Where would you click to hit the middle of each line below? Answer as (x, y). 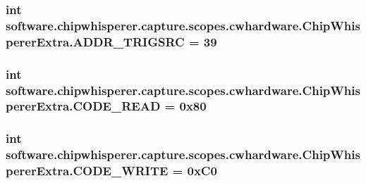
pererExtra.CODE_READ (83, 106)
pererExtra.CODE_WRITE (87, 171)
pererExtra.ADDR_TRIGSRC (95, 41)
